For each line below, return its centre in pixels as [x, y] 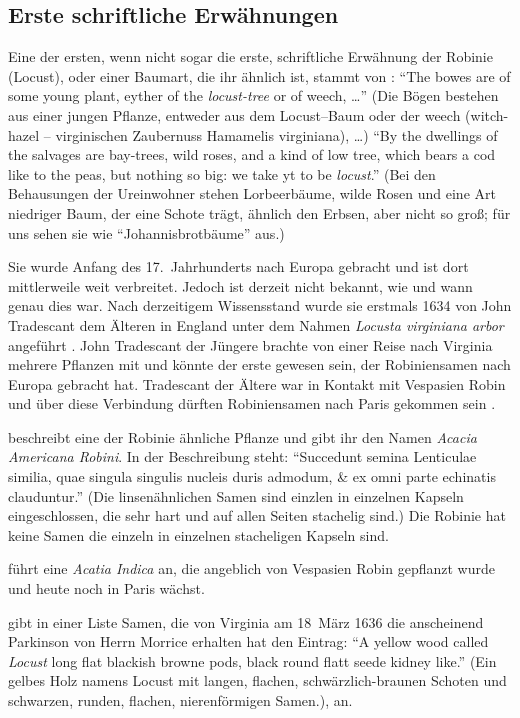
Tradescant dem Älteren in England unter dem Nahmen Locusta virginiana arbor [256, 324]
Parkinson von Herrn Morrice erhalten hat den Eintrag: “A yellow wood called [248, 641]
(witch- [487, 114]
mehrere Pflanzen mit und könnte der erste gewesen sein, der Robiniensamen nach [259, 364]
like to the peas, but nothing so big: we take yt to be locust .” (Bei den [222, 173]
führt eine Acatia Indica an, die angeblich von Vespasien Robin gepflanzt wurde [251, 568]
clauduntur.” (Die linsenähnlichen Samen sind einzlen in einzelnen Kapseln [236, 495]
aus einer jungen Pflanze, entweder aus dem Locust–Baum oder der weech [234, 114]
